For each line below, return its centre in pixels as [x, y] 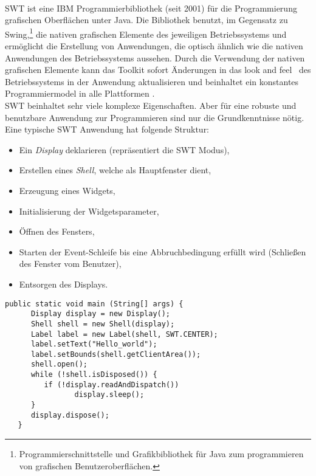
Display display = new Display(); [101, 314]
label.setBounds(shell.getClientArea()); [116, 354]
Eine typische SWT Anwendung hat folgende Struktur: [107, 129]
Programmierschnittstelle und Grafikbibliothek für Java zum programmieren [161, 454]
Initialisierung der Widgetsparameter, [89, 211]
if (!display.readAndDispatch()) [112, 385]
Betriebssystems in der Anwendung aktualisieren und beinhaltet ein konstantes [152, 81]
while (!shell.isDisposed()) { [94, 375]
